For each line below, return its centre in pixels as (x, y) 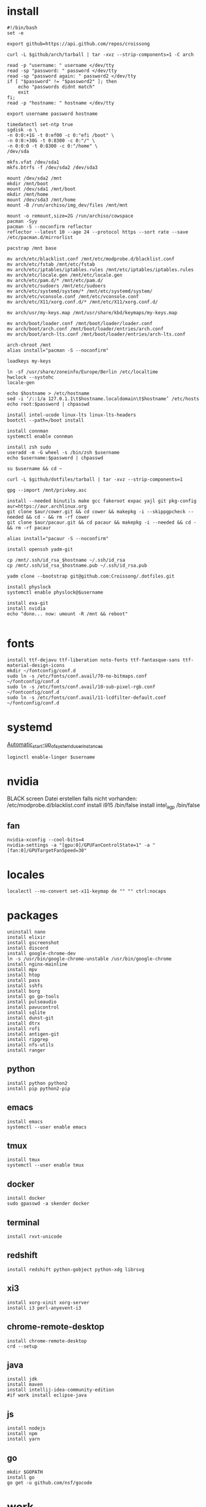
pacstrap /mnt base (32, 248)
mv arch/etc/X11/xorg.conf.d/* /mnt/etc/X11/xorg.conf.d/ (82, 302)
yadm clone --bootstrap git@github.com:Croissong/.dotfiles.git (91, 576)
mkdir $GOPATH (25, 1472)
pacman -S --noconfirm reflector (50, 226)
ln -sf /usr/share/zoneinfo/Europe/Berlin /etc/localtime (82, 372)
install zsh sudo (29, 447)
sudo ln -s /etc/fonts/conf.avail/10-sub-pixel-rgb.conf (81, 687)
